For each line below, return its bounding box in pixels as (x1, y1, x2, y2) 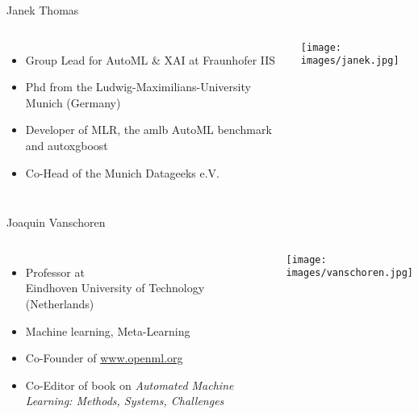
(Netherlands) (25, 295, 94, 312)
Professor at (25, 263, 85, 280)
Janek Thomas (6, 2, 79, 18)
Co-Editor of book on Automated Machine (25, 376, 234, 393)
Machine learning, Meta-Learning (25, 322, 190, 339)
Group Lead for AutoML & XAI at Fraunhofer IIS (25, 51, 276, 68)
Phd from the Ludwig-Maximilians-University (25, 78, 251, 95)
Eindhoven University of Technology (25, 279, 205, 296)
